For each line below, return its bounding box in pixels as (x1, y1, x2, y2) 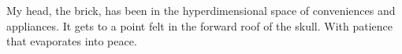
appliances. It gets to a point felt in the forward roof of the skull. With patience (6, 17, 393, 34)
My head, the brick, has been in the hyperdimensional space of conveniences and (6, 2, 396, 18)
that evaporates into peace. (6, 33, 137, 49)
